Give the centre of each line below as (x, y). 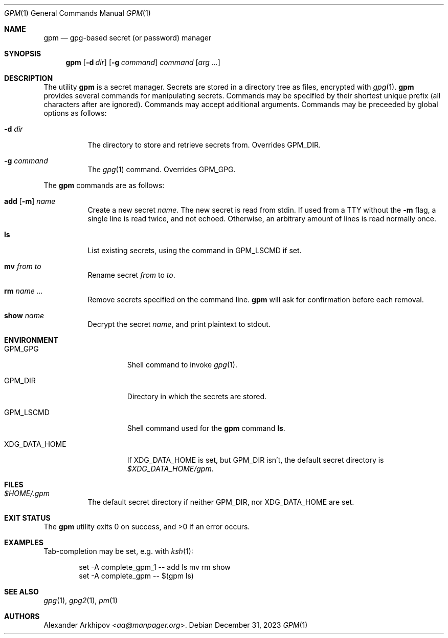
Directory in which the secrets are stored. (197, 396)
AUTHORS (22, 616)
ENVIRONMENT (31, 340)
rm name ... (24, 291)
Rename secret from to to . (131, 275)
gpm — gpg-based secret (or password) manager (128, 38)
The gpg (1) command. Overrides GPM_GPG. (162, 169)
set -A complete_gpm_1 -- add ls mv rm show (155, 567)
